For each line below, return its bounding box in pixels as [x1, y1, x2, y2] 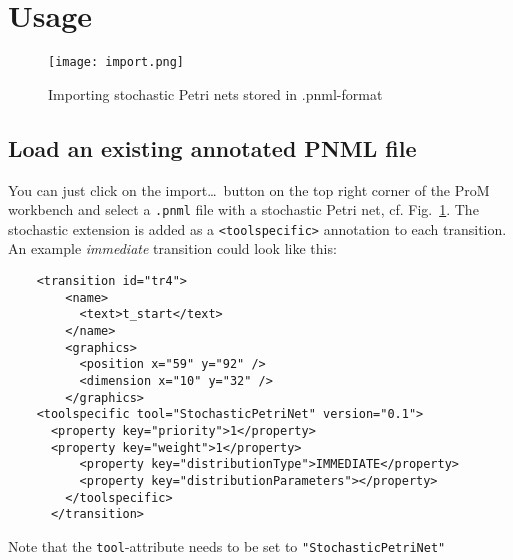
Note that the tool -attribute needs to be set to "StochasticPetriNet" [8, 535, 446, 556]
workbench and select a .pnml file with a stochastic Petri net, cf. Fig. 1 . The [8, 199, 479, 220]
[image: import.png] [48, 55, 185, 70]
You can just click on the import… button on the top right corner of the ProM [8, 179, 490, 200]
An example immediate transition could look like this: [8, 238, 337, 259]
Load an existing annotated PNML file [8, 132, 417, 163]
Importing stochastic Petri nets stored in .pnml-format [48, 83, 383, 104]
